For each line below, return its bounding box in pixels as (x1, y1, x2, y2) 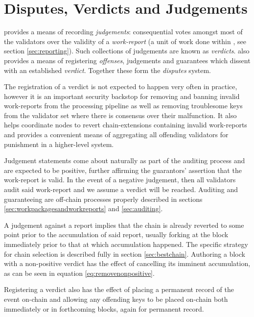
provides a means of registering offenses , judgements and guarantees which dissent (4, 55, 251, 65)
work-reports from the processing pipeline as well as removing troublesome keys (4, 100, 243, 111)
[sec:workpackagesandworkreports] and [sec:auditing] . (4, 203, 163, 214)
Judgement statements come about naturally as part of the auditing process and (4, 155, 245, 166)
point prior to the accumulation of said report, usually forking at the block (4, 229, 229, 240)
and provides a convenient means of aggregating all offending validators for (4, 129, 229, 140)
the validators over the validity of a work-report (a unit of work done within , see (4, 36, 246, 46)
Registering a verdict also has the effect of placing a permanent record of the (4, 284, 234, 294)
